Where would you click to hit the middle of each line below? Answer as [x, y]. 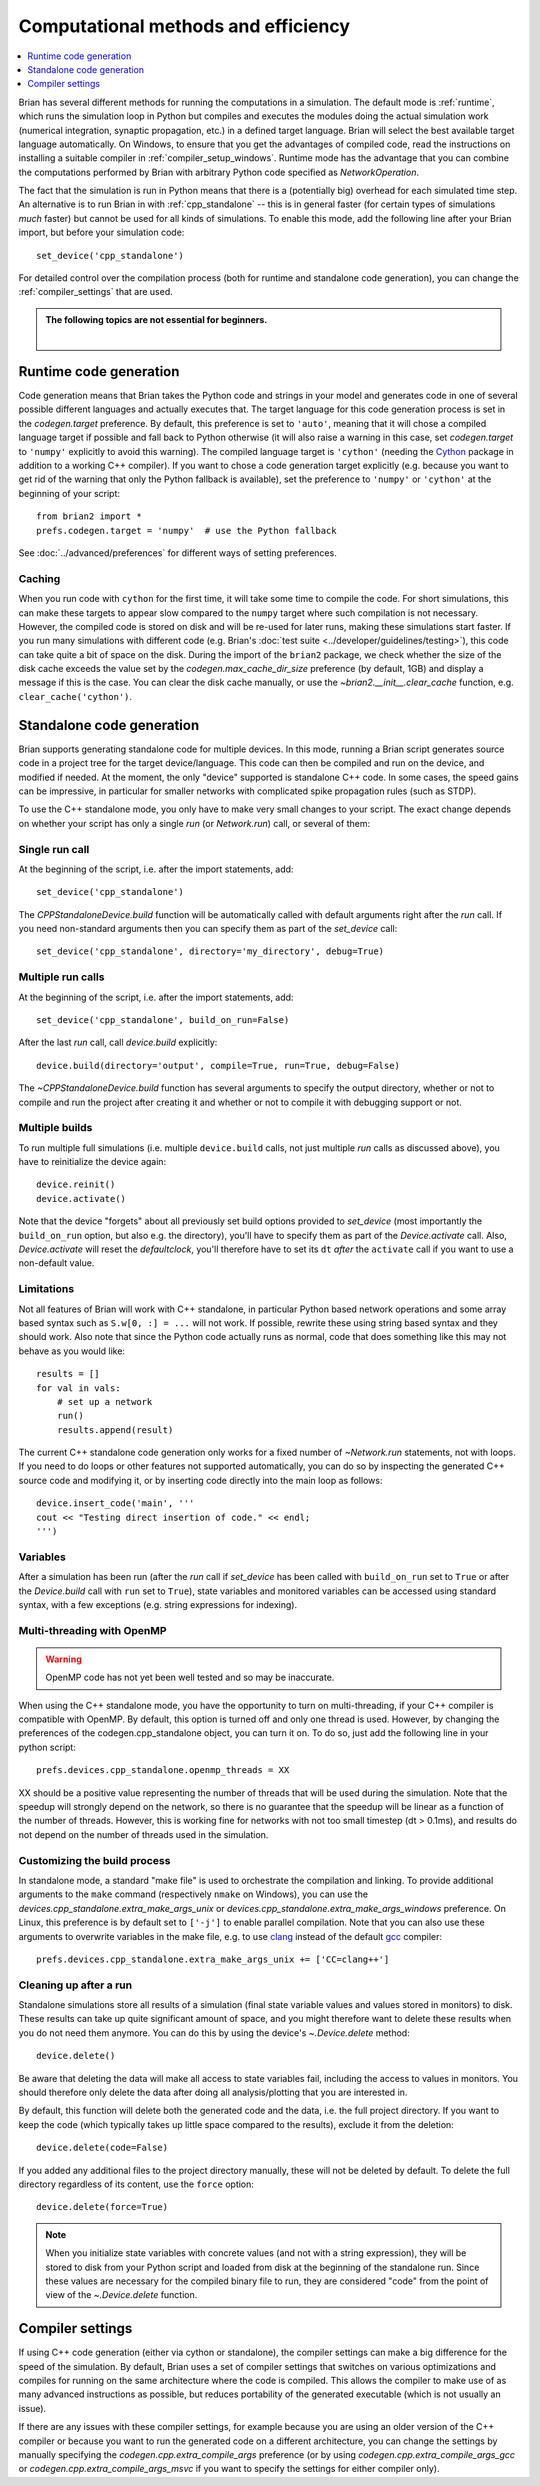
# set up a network [104, 1401]
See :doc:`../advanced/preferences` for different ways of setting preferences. [177, 553]
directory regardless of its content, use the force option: [136, 2184]
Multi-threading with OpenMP [92, 1630]
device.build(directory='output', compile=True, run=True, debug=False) [218, 1065]
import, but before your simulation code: [101, 232]
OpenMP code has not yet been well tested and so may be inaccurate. [190, 1677]
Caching [39, 578]
